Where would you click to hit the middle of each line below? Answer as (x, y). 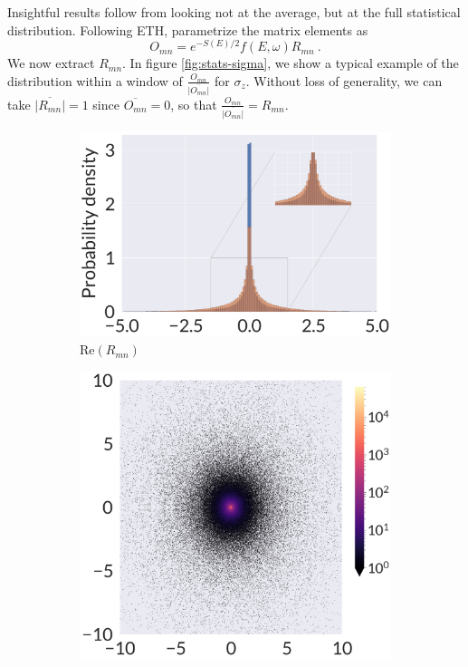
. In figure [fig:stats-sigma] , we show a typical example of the (291, 63)
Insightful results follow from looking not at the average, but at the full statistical (234, 12)
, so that (194, 104)
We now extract (51, 63)
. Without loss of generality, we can (344, 80)
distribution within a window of (95, 80)
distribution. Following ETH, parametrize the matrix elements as (188, 29)
